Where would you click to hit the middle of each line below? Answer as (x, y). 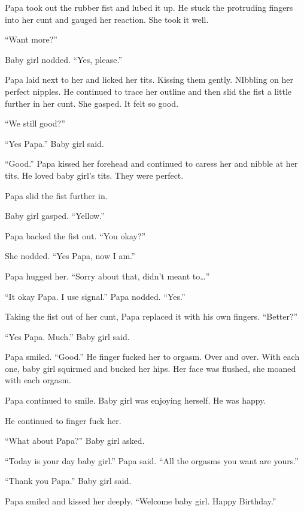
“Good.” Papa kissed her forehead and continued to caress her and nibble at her (151, 163)
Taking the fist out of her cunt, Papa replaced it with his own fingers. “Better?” (151, 316)
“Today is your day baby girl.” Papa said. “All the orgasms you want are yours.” (152, 460)
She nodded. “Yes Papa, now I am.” (70, 256)
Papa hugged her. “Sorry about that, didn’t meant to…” (107, 276)
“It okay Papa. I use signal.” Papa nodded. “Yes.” (95, 296)
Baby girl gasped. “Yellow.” (55, 216)
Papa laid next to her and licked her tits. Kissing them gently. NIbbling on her (149, 79)
